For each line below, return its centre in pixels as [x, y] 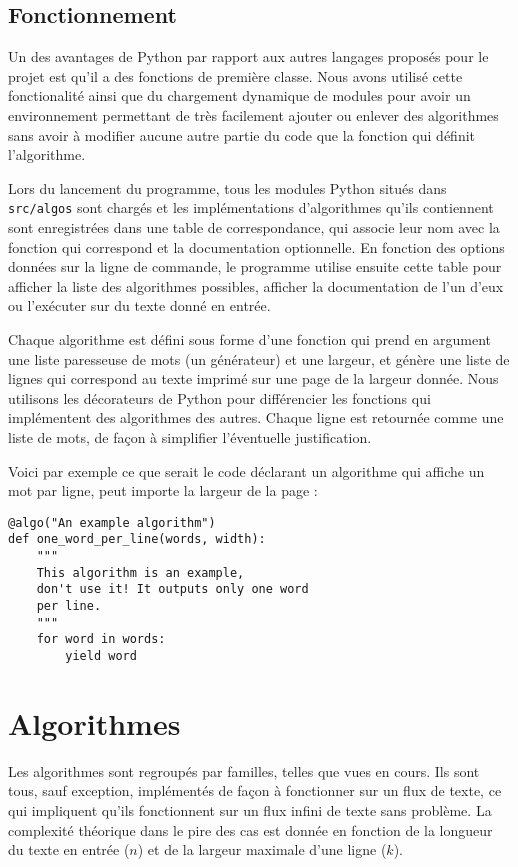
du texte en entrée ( [69, 849]
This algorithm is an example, [140, 572]
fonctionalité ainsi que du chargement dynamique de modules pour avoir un [239, 95]
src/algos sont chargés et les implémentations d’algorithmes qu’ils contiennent [251, 207]
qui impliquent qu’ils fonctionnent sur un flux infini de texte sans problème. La [250, 809]
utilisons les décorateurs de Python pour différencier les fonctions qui [219, 397]
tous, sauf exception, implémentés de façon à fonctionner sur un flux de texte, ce [255, 790]
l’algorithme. [47, 154]
